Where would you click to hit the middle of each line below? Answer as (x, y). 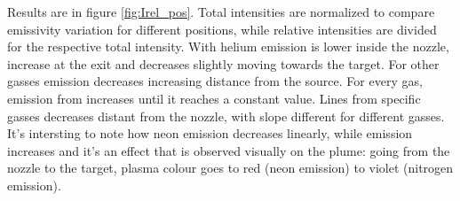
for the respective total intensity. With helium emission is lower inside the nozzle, (228, 46)
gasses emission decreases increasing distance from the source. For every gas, (215, 81)
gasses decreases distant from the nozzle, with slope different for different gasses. (226, 116)
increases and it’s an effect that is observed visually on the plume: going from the (229, 150)
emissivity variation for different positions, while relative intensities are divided (222, 29)
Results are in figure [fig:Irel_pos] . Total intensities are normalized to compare (221, 12)
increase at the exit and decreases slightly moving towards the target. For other (223, 63)
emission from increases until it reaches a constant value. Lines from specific (214, 98)
